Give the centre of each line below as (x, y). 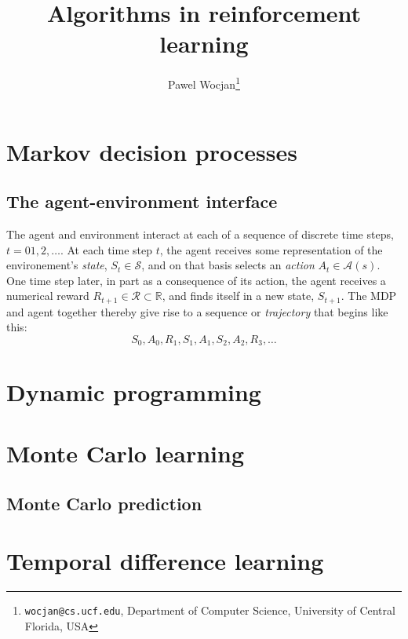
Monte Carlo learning (126, 453)
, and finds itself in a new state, (238, 296)
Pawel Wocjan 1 (204, 83)
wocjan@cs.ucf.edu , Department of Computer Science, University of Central (210, 610)
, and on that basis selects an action (228, 265)
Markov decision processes (152, 151)
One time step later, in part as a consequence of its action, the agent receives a (196, 280)
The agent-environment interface (142, 201)
